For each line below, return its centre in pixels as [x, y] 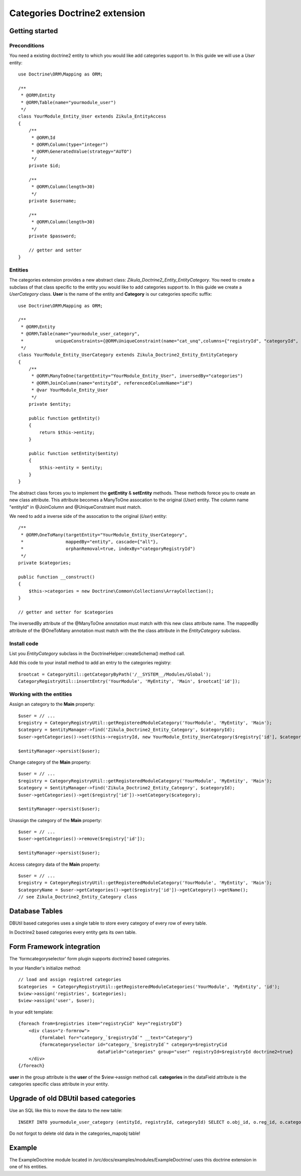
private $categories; [45, 563]
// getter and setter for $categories [66, 612]
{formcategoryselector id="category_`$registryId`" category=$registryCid [133, 1045]
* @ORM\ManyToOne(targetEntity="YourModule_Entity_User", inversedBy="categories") [137, 376]
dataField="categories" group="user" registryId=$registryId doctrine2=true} [195, 1052]
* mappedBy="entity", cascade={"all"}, [90, 542]
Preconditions [27, 45]
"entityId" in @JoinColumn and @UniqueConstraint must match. [75, 507]
